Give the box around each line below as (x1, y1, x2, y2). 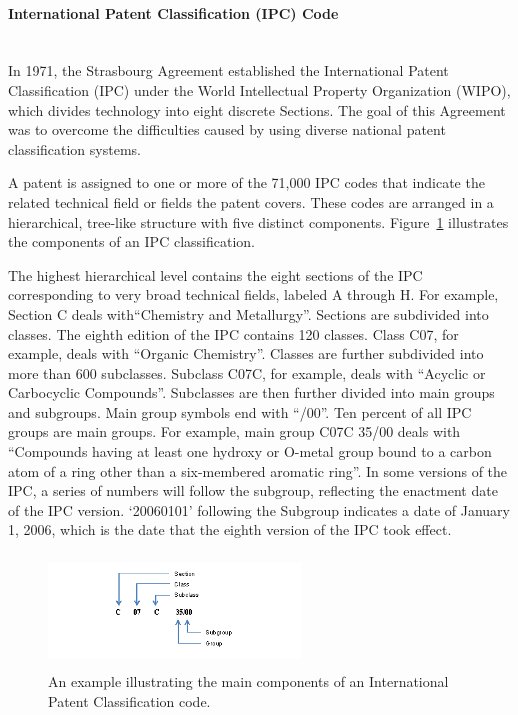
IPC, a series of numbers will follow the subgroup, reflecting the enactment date (8, 480, 498, 501)
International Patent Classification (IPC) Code (8, 2, 339, 23)
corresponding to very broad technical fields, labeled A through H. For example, (8, 284, 499, 305)
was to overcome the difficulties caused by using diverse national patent (8, 119, 446, 140)
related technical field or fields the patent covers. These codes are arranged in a (8, 191, 494, 212)
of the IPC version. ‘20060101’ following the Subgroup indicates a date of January (8, 499, 510, 520)
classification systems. (8, 138, 141, 159)
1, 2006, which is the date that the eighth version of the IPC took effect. (8, 519, 452, 540)
